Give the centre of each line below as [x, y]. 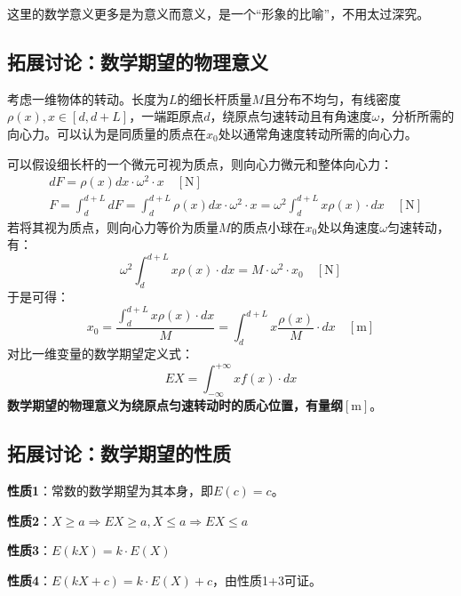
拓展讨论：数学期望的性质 [119, 453]
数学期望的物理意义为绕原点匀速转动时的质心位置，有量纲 [175, 405]
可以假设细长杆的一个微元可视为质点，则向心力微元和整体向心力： [200, 163]
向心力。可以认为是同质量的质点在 [107, 133]
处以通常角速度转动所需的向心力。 [318, 133]
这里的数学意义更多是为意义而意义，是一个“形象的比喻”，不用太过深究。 [219, 13]
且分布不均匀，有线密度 [333, 98]
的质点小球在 [268, 226]
